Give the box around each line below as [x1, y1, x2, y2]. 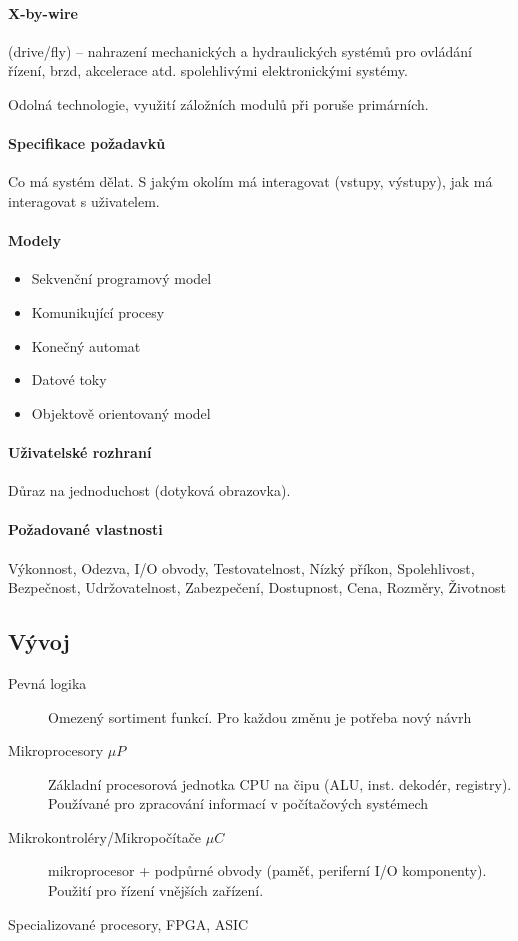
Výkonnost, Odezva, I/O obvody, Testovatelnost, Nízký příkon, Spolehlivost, [8, 557, 475, 578]
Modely [8, 230, 62, 251]
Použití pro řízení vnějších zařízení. [48, 880, 264, 901]
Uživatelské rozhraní [8, 441, 152, 462]
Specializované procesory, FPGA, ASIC [8, 913, 249, 934]
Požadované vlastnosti [8, 519, 163, 540]
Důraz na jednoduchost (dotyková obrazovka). [8, 480, 291, 501]
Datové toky [31, 369, 107, 390]
